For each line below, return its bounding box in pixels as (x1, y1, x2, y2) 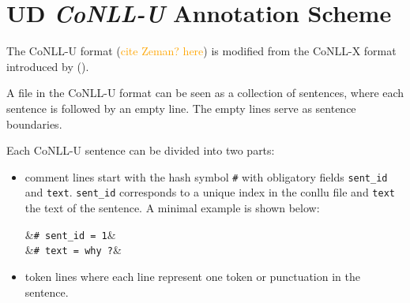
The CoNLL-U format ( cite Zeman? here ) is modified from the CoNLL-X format (6, 43, 397, 59)
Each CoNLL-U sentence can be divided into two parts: (6, 142, 275, 159)
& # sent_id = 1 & (24, 226, 116, 242)
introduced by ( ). (6, 58, 89, 74)
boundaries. (6, 115, 62, 132)
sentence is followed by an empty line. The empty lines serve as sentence (6, 99, 356, 116)
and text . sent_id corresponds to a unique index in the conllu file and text (24, 184, 395, 200)
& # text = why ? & (24, 241, 122, 258)
